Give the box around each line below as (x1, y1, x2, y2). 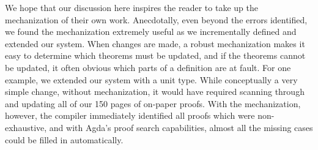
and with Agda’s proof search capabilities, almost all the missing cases (49, 121, 313, 133)
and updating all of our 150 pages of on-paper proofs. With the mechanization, (5, 97, 301, 110)
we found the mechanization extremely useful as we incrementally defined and (5, 25, 297, 38)
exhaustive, (5, 121, 47, 133)
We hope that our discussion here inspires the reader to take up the (5, 1, 258, 13)
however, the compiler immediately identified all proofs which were (5, 109, 255, 122)
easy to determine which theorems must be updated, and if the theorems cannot (5, 49, 306, 62)
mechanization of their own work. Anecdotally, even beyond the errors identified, (5, 13, 308, 26)
